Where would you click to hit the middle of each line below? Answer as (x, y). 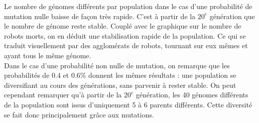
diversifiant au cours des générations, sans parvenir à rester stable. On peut (120, 85)
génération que (232, 16)
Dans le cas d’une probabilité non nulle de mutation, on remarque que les (117, 65)
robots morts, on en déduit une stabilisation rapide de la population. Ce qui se (125, 35)
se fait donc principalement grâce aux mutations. (79, 114)
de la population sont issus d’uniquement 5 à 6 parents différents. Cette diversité (128, 104)
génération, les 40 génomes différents (192, 95)
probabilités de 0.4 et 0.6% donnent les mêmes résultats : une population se (120, 75)
